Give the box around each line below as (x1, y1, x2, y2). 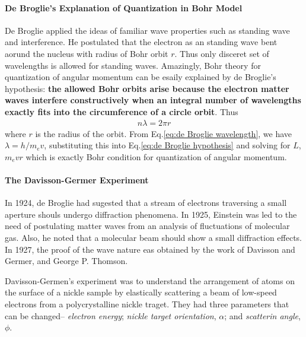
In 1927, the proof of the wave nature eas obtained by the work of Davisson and (5, 243, 295, 255)
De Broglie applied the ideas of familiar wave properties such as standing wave (5, 24, 290, 36)
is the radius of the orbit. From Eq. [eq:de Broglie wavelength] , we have (35, 127, 292, 139)
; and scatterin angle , (224, 309, 301, 322)
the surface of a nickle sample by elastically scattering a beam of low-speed (5, 286, 277, 298)
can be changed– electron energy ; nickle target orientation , (5, 309, 216, 322)
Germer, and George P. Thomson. (5, 255, 128, 267)
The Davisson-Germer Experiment (5, 173, 149, 186)
